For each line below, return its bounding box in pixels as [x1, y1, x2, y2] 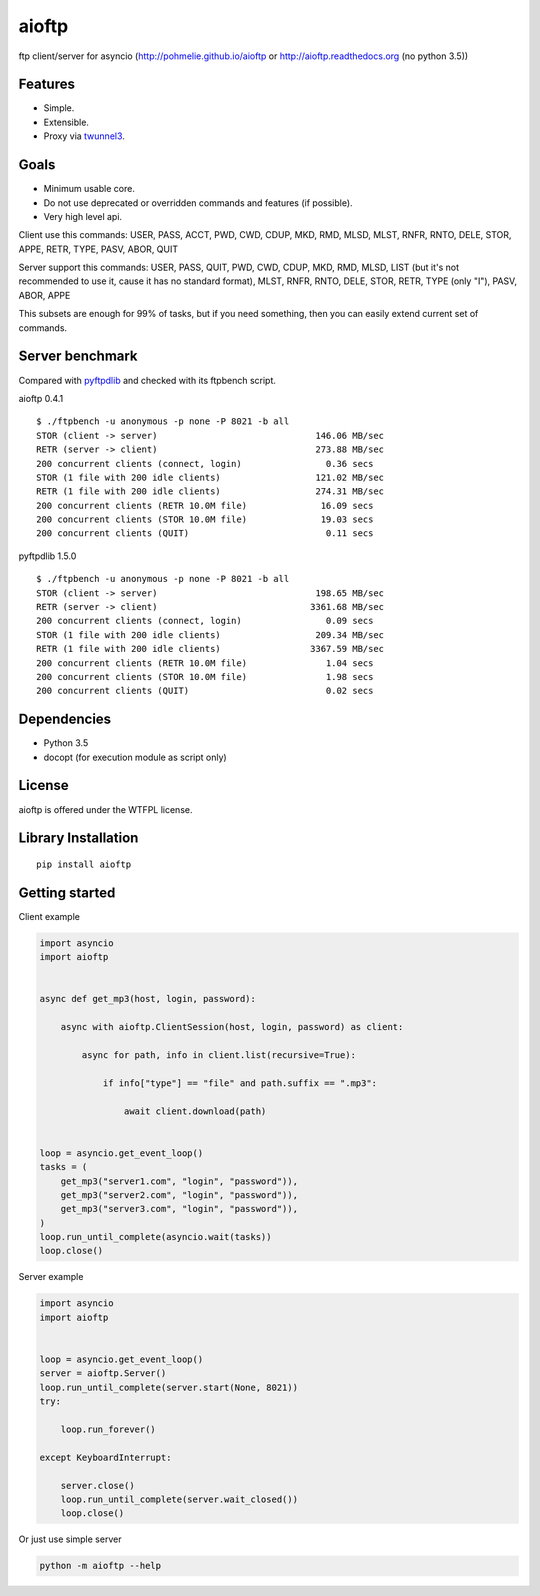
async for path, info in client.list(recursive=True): [81, 1050, 357, 1060]
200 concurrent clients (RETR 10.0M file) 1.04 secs [36, 657, 374, 669]
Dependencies [18, 711, 112, 728]
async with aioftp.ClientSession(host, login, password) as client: [60, 1021, 404, 1033]
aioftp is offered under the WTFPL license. [18, 803, 193, 815]
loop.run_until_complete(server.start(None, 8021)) [39, 1381, 299, 1393]
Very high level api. [43, 210, 123, 222]
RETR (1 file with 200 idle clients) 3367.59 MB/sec [36, 643, 385, 655]
